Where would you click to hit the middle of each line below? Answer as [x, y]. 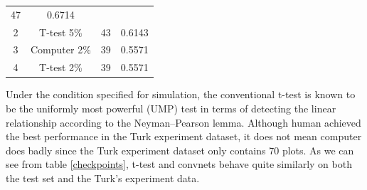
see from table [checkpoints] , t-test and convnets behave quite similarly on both [179, 164]
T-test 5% [61, 32]
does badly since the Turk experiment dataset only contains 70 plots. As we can [180, 150]
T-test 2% [61, 67]
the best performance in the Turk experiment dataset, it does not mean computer [184, 136]
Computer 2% [61, 49]
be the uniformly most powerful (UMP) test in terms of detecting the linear [171, 108]
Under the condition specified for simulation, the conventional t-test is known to [181, 94]
